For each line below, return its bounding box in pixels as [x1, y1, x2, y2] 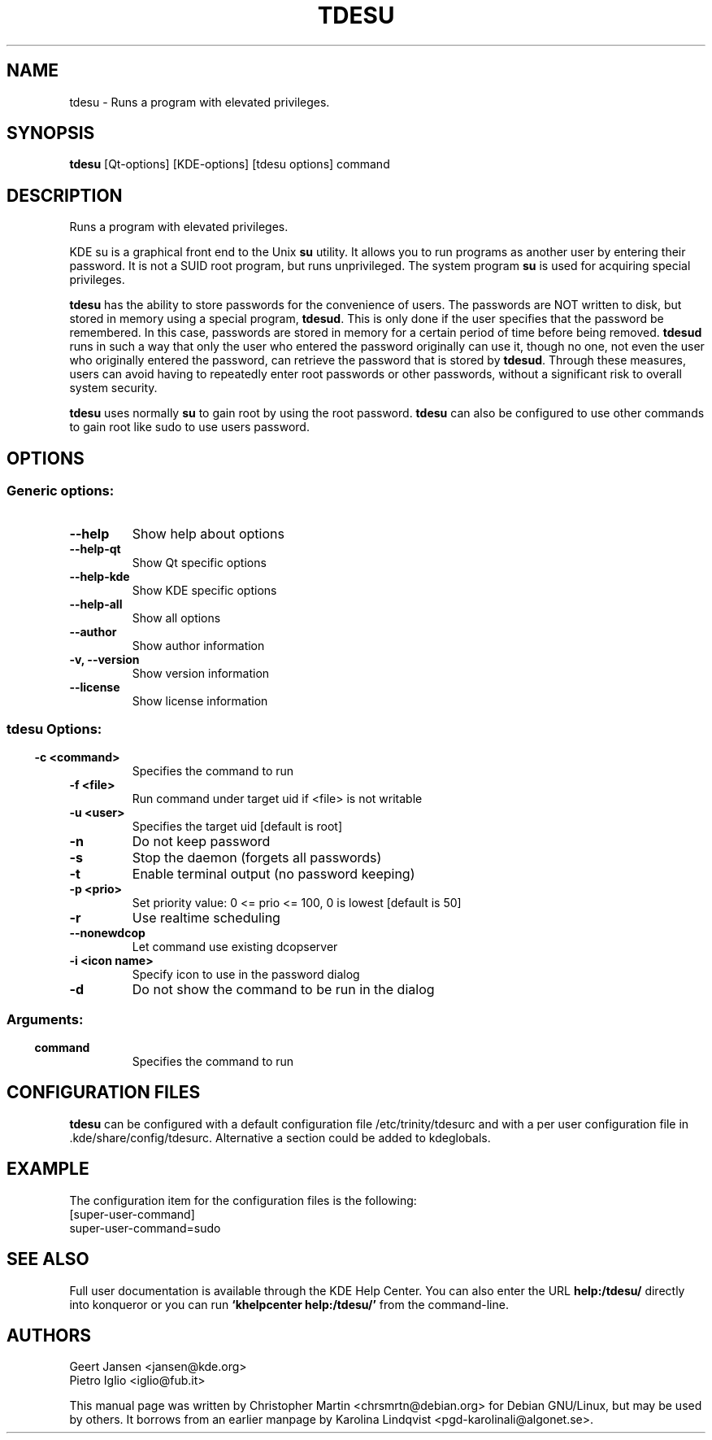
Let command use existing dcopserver [132, 940, 338, 954]
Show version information [132, 665, 270, 680]
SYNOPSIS [7, 123, 95, 144]
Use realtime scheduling [132, 910, 280, 927]
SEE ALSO [7, 1249, 89, 1270]
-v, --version [69, 652, 140, 666]
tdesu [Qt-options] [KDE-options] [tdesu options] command [69, 157, 390, 172]
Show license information [132, 693, 268, 708]
